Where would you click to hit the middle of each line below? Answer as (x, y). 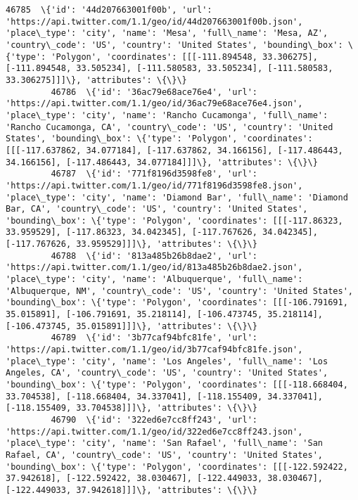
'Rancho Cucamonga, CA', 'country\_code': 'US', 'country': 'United (170, 127)
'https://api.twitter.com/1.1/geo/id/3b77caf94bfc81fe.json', (154, 350)
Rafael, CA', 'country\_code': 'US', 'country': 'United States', (165, 455)
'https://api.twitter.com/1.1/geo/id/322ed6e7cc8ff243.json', (154, 431)
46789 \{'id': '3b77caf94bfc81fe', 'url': (154, 338)
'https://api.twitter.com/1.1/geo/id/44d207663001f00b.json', (154, 21)
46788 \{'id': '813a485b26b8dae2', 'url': (154, 256)
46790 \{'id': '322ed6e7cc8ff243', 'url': (154, 419)
